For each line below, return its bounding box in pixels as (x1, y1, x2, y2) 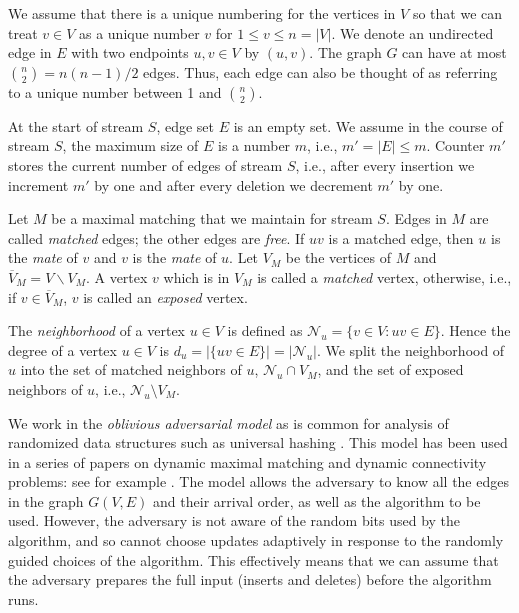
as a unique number (78, 22, 200, 43)
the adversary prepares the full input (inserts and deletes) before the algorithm (8, 569, 492, 590)
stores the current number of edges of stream (8, 154, 283, 175)
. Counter (426, 135, 485, 156)
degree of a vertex (8, 339, 117, 360)
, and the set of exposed (317, 359, 464, 380)
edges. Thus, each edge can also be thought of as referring (143, 61, 498, 82)
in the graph (8, 490, 84, 511)
